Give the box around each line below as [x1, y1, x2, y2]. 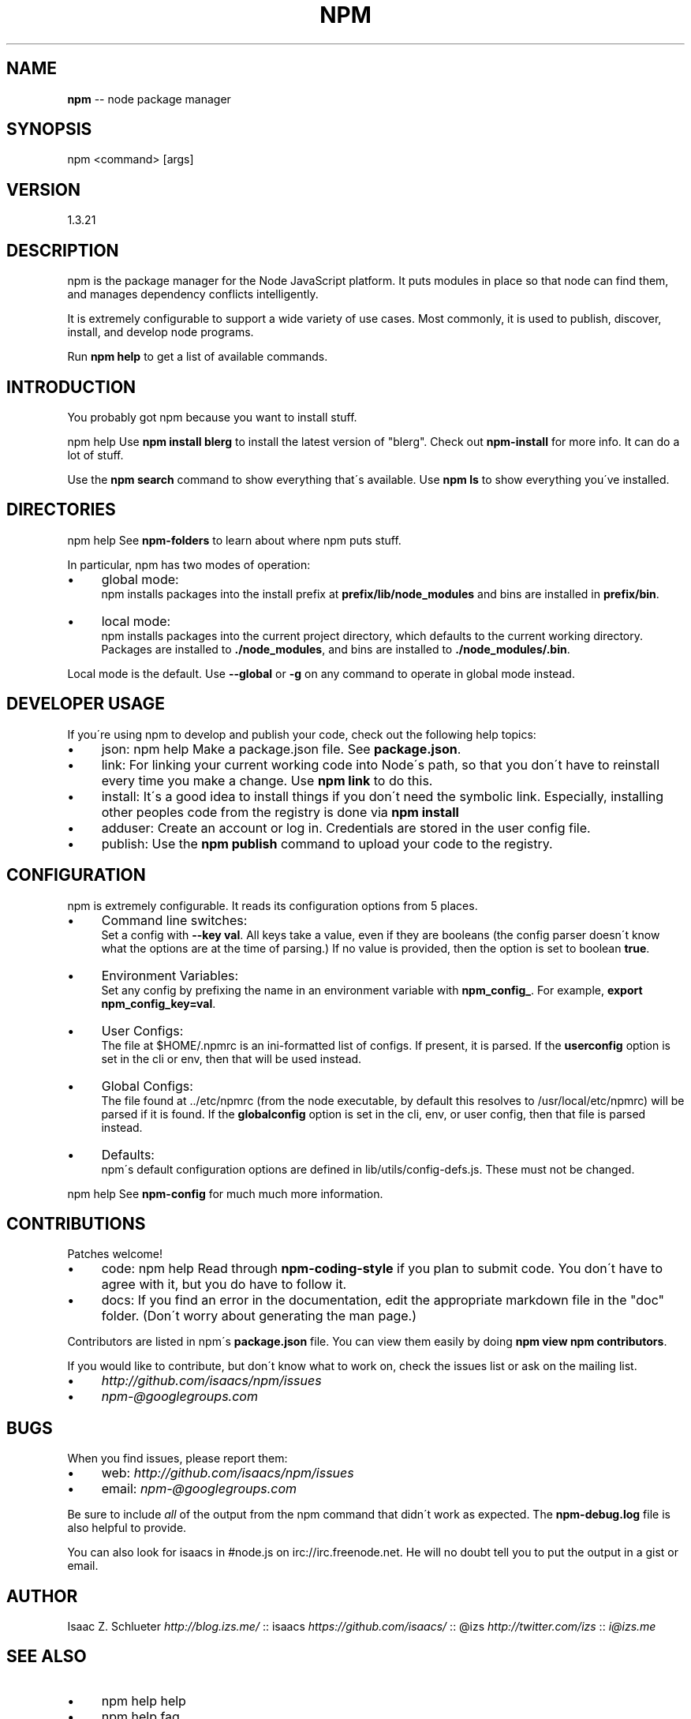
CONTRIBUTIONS [6, 1213, 146, 1234]
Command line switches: [101, 912, 248, 928]
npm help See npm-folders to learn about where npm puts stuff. [67, 533, 402, 547]
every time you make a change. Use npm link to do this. [101, 772, 433, 788]
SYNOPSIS [6, 119, 92, 140]
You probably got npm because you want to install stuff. [67, 410, 357, 424]
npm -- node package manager [67, 92, 231, 106]
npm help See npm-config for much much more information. [67, 1186, 383, 1200]
